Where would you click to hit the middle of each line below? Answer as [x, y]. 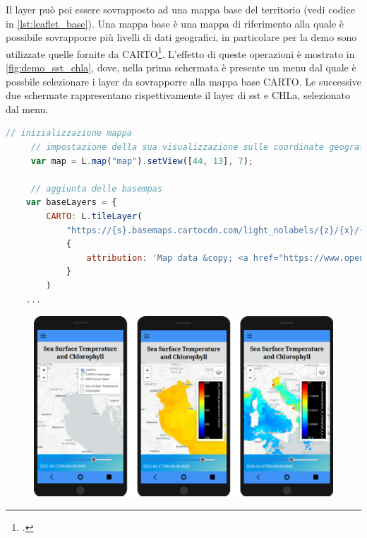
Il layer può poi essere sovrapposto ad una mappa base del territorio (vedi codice [180, 9]
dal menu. [27, 109]
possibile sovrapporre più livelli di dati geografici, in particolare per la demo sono [181, 37]
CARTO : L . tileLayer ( [94, 216]
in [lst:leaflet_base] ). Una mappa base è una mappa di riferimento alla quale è [175, 23]
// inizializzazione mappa [69, 133]
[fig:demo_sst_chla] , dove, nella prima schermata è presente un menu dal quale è [181, 68]
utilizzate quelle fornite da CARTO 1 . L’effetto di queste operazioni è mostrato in [180, 52]
